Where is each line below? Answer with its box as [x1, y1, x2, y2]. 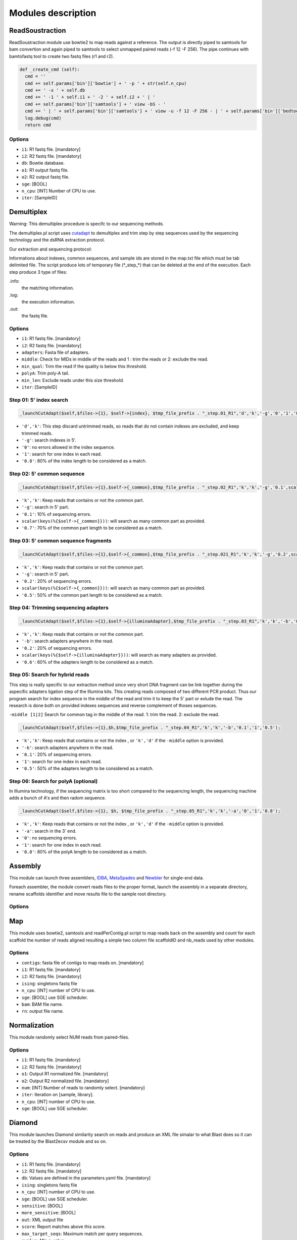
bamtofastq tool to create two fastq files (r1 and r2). [9, 53, 114, 59]
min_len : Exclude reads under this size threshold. [21, 377, 124, 383]
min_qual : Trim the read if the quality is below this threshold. [21, 363, 148, 369]
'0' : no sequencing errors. [21, 835, 77, 841]
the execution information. [21, 299, 75, 305]
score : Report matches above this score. [21, 1224, 106, 1230]
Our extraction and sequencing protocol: [9, 246, 92, 252]
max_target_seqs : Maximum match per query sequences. [21, 1231, 144, 1237]
